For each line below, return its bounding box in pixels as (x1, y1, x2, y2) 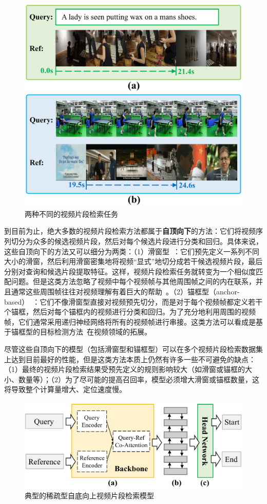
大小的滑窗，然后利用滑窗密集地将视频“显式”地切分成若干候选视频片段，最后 (4, 256, 263, 267)
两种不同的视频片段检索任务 (25, 208, 118, 219)
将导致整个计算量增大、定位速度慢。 (4, 384, 126, 395)
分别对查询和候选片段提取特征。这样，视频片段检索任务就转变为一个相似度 (4, 266, 256, 276)
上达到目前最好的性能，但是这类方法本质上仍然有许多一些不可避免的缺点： (4, 353, 256, 364)
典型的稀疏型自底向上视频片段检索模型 (25, 490, 154, 500)
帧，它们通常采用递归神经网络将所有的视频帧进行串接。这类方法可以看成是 (4, 316, 256, 327)
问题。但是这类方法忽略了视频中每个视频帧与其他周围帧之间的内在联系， (11, 276, 256, 287)
